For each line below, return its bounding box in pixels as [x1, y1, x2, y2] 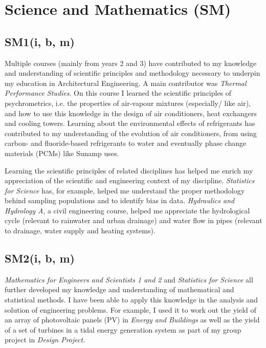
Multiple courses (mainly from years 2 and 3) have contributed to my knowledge [5, 57, 257, 68]
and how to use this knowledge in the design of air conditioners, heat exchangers [5, 107, 257, 118]
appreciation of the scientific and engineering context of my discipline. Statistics [5, 175, 255, 186]
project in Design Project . [5, 334, 85, 345]
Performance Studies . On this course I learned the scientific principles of [5, 88, 232, 98]
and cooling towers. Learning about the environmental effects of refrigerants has [5, 118, 255, 128]
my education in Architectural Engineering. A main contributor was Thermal [5, 77, 247, 88]
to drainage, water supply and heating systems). [5, 225, 156, 236]
